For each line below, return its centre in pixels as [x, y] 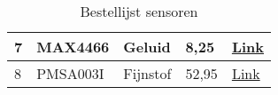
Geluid [147, 47]
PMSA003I [70, 73]
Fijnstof [147, 73]
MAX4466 [73, 47]
